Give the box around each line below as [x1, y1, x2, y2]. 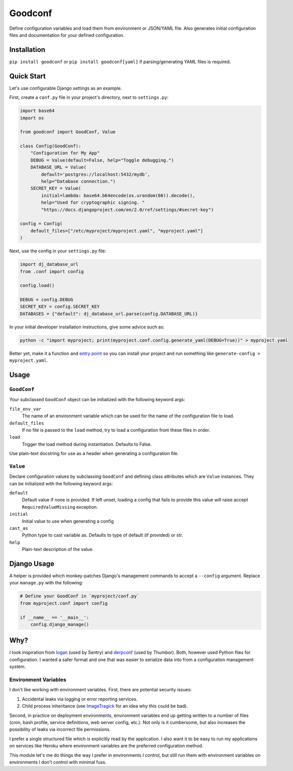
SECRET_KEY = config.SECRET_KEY [20, 304, 100, 310]
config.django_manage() [30, 621, 89, 627]
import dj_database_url [20, 261, 79, 267]
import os [20, 115, 44, 121]
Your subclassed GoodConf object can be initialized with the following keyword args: [9, 397, 185, 403]
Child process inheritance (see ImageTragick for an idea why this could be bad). [22, 703, 188, 709]
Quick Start [9, 72, 46, 80]
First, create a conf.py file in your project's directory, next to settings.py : [9, 94, 169, 100]
